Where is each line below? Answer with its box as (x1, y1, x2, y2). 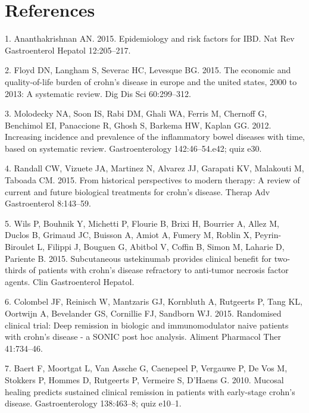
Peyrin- (254, 229, 282, 241)
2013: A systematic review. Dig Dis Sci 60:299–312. (5, 87, 191, 99)
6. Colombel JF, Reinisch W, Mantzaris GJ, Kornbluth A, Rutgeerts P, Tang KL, (5, 295, 302, 308)
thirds (5, 264, 26, 276)
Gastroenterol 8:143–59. (5, 197, 91, 209)
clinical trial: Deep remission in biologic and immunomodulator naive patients (5, 318, 289, 331)
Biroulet (5, 240, 35, 253)
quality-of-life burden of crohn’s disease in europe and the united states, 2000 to (5, 75, 297, 87)
